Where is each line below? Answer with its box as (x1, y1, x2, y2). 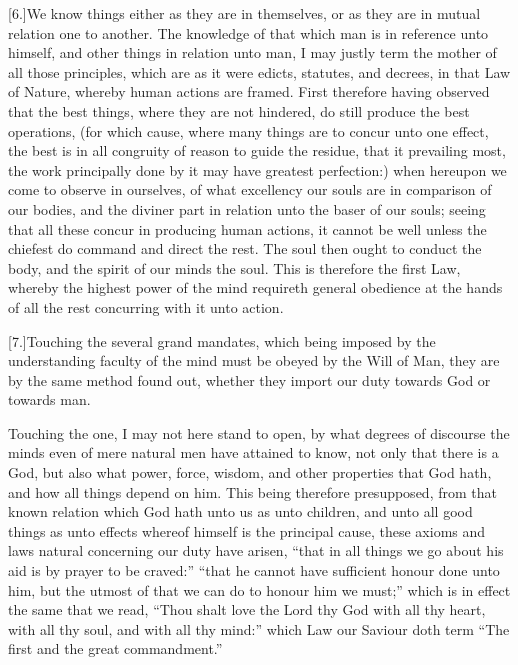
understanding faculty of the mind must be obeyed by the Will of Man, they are (8, 350, 500, 371)
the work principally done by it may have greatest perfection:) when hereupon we (8, 159, 507, 180)
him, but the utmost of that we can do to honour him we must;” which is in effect (8, 579, 511, 600)
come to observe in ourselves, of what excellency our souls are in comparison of (8, 179, 492, 200)
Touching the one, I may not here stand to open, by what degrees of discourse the (8, 422, 510, 443)
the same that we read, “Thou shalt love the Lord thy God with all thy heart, (8, 599, 486, 620)
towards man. (8, 389, 91, 410)
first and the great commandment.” (8, 638, 223, 659)
